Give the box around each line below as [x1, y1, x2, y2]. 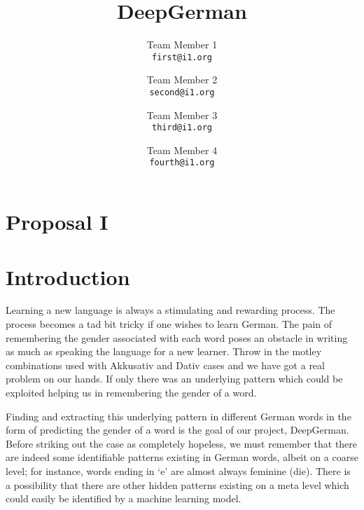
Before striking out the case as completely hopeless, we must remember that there [6, 436, 358, 450]
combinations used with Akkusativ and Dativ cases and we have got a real [6, 357, 325, 372]
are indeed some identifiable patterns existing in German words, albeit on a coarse [6, 450, 358, 464]
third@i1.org [152, 123, 212, 133]
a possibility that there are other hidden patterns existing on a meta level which [6, 477, 349, 492]
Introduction [6, 262, 130, 291]
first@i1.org [152, 52, 212, 62]
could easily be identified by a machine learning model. [6, 491, 241, 506]
